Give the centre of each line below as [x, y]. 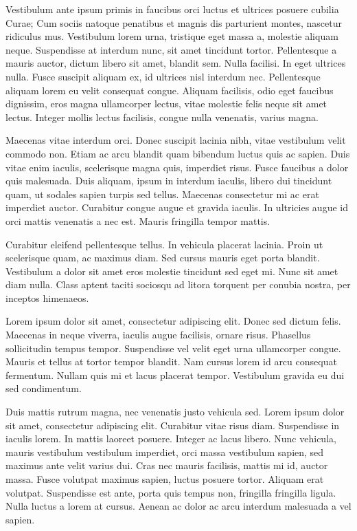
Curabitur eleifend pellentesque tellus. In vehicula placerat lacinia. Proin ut [164, 244]
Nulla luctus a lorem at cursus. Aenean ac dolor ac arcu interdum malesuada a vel [178, 506]
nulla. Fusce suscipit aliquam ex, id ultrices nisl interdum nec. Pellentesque [163, 76]
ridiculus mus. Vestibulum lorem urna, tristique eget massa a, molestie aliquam [172, 36]
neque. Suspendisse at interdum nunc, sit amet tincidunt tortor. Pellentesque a [171, 49]
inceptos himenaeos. [47, 297]
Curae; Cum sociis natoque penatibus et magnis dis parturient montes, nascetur [174, 22]
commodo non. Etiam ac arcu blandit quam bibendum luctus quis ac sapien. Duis [178, 153]
